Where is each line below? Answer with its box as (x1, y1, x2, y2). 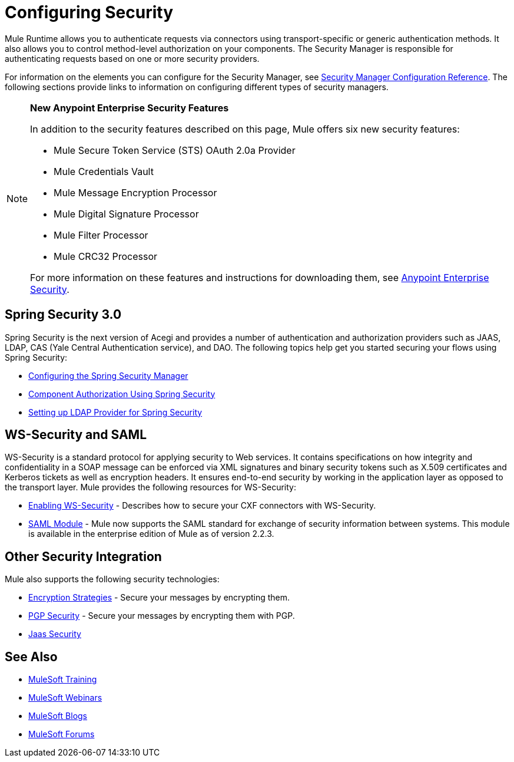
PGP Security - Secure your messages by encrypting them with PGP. (28, 611, 295, 621)
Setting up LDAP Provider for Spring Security (28, 407, 203, 417)
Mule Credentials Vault (54, 165, 154, 177)
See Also (5, 649, 58, 664)
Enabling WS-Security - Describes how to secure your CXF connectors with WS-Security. (28, 500, 376, 511)
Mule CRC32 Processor (54, 250, 158, 262)
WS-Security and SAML (5, 427, 147, 443)
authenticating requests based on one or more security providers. (5, 53, 260, 64)
